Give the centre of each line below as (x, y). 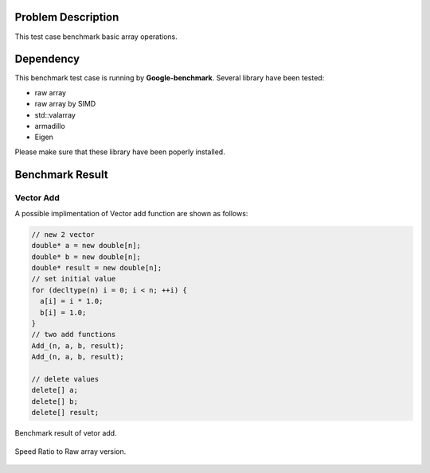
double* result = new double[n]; (97, 268)
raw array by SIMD (65, 104)
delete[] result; (65, 413)
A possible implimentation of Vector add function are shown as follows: (131, 213)
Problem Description (67, 17)
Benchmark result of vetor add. (66, 433)
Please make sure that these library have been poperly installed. (120, 152)
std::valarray (55, 114)
